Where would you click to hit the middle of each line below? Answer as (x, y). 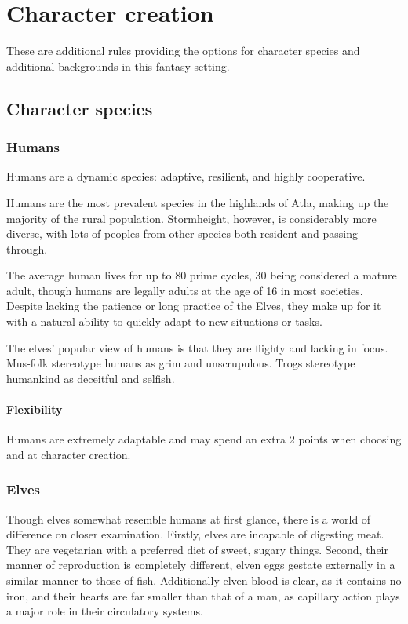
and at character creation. (69, 454)
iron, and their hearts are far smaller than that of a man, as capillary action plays (203, 595)
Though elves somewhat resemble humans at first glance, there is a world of (189, 518)
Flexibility (35, 409)
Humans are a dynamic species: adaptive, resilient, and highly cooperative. (186, 176)
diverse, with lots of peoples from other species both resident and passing (182, 234)
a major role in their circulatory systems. (105, 611)
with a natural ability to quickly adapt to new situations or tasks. (164, 321)
